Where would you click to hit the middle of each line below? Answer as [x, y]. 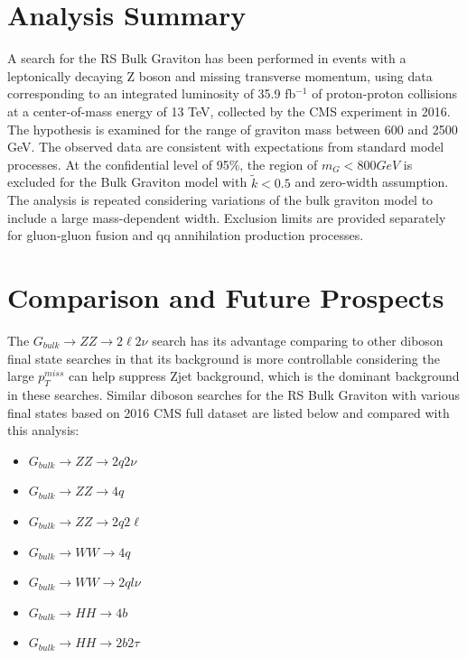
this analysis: [43, 430]
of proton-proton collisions [385, 93]
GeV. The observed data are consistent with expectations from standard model [226, 147]
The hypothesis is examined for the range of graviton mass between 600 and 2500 [233, 129]
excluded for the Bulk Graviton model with [127, 182]
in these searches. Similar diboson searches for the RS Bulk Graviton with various [233, 394]
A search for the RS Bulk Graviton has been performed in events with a [207, 58]
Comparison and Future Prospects [226, 297]
